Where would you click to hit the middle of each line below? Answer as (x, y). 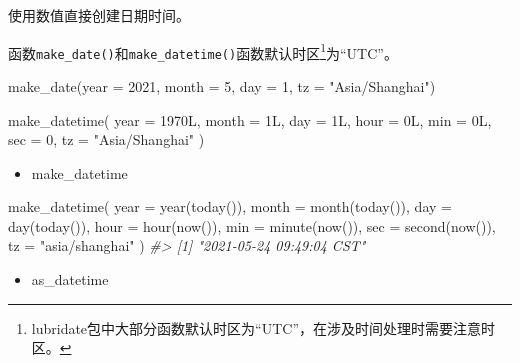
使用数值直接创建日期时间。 (99, 15)
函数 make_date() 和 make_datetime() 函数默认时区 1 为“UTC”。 (203, 51)
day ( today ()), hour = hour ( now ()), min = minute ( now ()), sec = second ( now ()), (252, 225)
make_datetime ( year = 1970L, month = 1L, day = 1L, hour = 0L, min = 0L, (250, 119)
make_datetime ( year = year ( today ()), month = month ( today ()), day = (230, 206)
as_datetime (70, 279)
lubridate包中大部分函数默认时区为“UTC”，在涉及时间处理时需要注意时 (263, 327)
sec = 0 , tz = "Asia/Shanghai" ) (106, 139)
